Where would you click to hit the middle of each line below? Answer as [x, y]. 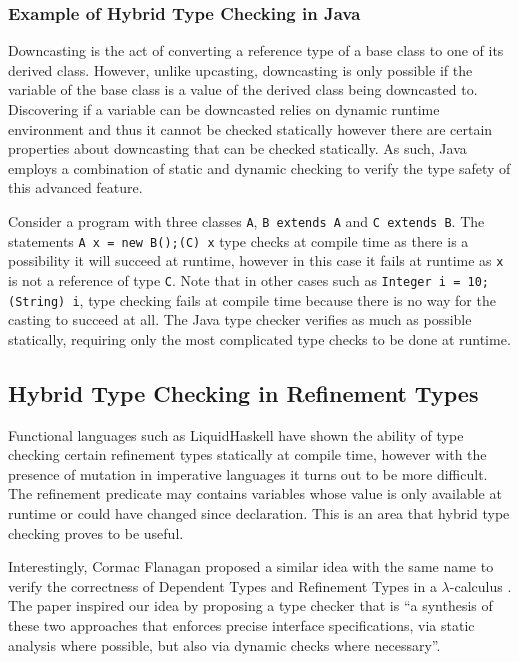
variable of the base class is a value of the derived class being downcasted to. [243, 89]
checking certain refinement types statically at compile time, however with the [247, 454]
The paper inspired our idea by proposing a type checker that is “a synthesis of [250, 605]
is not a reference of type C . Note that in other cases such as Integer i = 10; [248, 279]
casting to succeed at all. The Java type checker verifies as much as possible [240, 319]
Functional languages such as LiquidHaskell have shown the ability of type [236, 434]
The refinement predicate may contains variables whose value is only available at [255, 493]
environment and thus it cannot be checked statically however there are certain [250, 128]
